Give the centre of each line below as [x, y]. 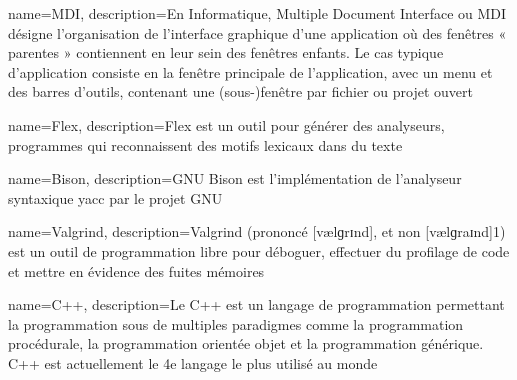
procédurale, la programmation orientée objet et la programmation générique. [246, 343]
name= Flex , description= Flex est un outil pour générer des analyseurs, [226, 124]
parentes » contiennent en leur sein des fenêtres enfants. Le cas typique [226, 52]
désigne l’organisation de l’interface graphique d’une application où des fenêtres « [257, 32]
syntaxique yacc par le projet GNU [115, 197]
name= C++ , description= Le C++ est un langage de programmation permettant [256, 304]
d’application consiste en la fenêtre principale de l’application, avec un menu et [250, 71]
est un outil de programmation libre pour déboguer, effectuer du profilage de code [259, 250]
